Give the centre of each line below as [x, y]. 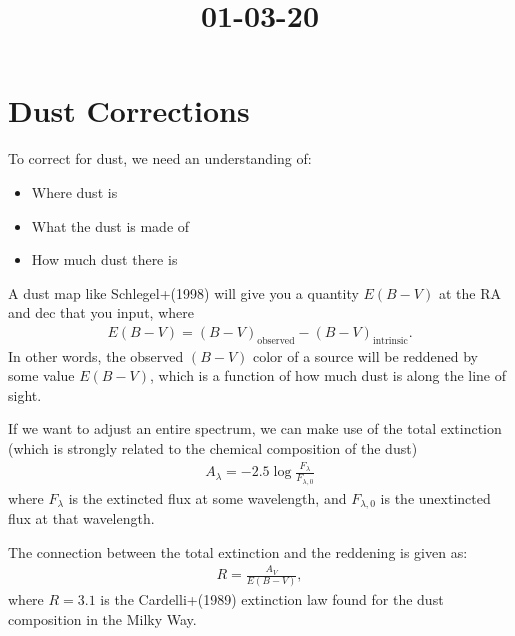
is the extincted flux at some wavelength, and [207, 497]
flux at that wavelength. [81, 518]
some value [41, 375]
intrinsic [390, 340]
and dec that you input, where [101, 312]
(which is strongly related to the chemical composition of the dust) [213, 448]
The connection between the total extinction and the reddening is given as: [238, 551]
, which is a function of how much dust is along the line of [328, 375]
